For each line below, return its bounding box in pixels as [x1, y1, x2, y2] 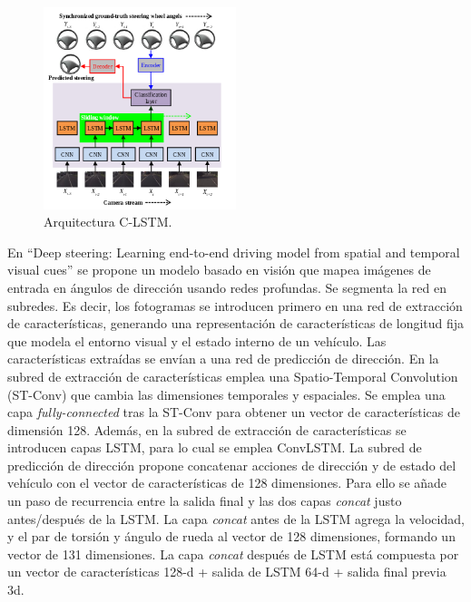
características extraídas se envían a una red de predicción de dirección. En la [7, 349, 439, 368]
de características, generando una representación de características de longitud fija [7, 314, 465, 333]
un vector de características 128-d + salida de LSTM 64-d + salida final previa [7, 562, 446, 581]
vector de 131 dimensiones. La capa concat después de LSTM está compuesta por [7, 544, 459, 563]
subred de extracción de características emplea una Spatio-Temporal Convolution [7, 366, 458, 385]
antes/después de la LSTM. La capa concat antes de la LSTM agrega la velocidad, [7, 509, 465, 528]
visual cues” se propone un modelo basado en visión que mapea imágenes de [7, 260, 431, 279]
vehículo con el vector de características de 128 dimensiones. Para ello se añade [7, 473, 447, 492]
